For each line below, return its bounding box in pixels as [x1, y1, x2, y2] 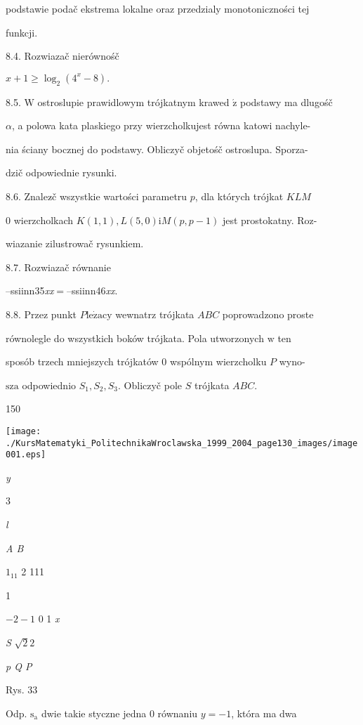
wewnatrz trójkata [115, 306, 194, 321]
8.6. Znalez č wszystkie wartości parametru [6, 188, 187, 203]
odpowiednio [22, 377, 77, 392]
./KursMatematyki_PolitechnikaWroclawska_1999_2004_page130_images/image [6, 438, 358, 448]
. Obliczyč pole [118, 377, 183, 392]
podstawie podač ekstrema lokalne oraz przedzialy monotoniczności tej [6, 1, 310, 15]
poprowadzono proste [222, 306, 314, 321]
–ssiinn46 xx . [67, 283, 118, 298]
